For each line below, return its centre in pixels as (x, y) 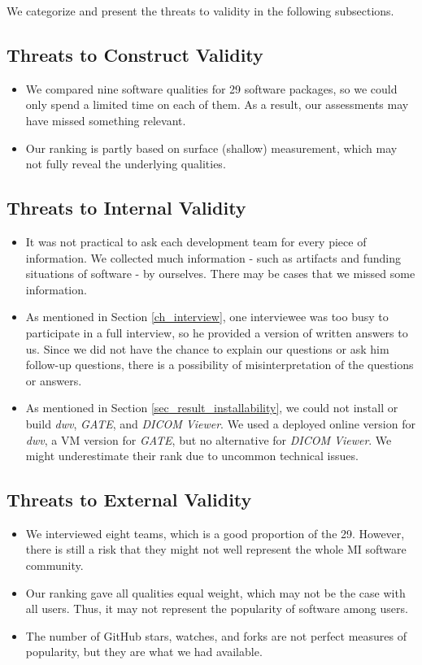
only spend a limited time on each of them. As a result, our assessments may (217, 104)
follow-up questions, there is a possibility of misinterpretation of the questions (220, 365)
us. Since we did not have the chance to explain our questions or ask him (207, 348)
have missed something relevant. (106, 120)
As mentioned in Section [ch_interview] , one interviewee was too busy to (207, 317)
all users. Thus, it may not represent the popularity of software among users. (217, 608)
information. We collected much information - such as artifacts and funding (213, 257)
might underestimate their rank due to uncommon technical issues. (192, 456)
